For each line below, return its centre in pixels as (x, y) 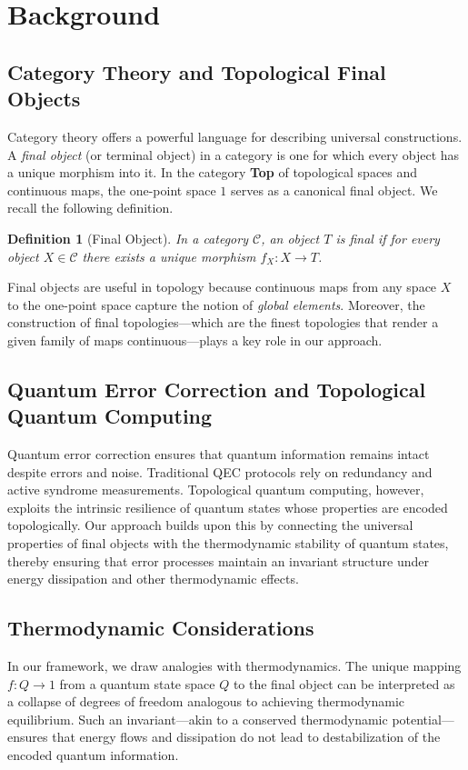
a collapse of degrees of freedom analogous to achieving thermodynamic (206, 701)
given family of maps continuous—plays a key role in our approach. (195, 340)
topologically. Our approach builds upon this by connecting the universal (210, 525)
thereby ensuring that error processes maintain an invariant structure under (218, 560)
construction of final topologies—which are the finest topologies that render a (223, 322)
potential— (423, 719)
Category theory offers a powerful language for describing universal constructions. (235, 136)
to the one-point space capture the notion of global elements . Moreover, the (216, 304)
